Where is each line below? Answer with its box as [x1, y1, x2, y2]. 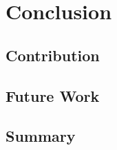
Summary [6, 125, 76, 147]
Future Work [6, 85, 100, 106]
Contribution [6, 44, 100, 65]
